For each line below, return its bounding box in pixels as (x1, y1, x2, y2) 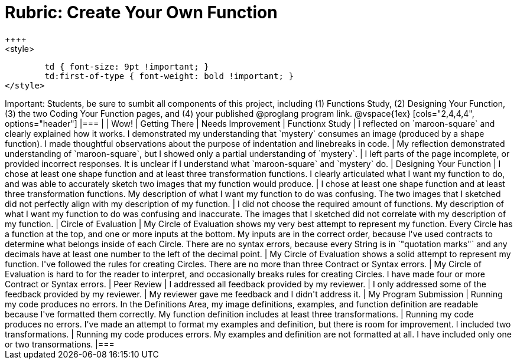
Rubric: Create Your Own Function (5, 2, 278, 22)
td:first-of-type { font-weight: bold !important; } (44, 71, 294, 81)
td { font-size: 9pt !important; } (44, 61, 209, 71)
